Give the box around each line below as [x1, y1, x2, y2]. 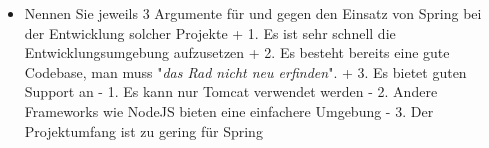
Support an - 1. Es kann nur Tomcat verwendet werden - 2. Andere [24, 81, 438, 102]
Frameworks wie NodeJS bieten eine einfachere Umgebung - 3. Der [24, 100, 434, 121]
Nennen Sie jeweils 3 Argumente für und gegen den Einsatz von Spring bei [24, 3, 482, 23]
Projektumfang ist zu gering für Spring [24, 120, 263, 141]
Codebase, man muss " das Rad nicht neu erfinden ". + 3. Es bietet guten [24, 61, 467, 82]
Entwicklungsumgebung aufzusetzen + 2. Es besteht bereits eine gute [24, 42, 450, 63]
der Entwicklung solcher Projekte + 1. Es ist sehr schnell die [24, 22, 396, 43]
